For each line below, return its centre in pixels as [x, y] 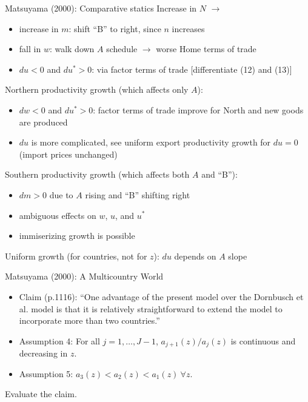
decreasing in [43, 353]
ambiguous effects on [58, 215]
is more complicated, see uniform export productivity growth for [151, 142]
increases [188, 28]
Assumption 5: [46, 373]
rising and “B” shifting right [138, 194]
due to [61, 194]
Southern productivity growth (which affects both [97, 174]
